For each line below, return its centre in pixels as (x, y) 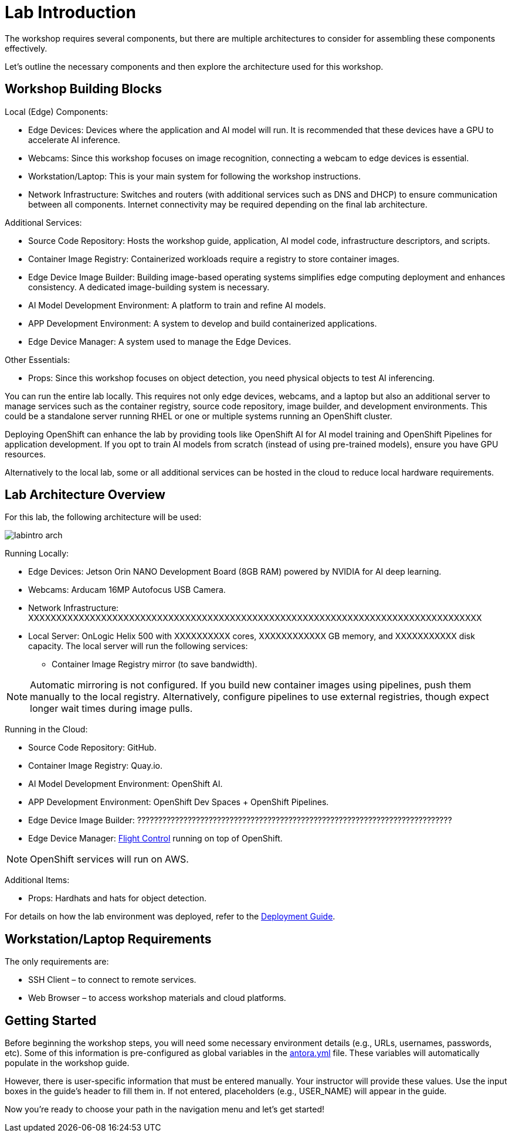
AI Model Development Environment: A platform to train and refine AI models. (177, 305)
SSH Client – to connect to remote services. (112, 980)
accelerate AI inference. (74, 140)
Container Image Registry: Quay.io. (95, 766)
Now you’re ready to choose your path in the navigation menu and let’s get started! (165, 1109)
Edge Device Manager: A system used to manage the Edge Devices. (160, 341)
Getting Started (51, 1020)
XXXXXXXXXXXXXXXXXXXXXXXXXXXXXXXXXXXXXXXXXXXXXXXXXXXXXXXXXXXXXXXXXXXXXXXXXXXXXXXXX (255, 618)
